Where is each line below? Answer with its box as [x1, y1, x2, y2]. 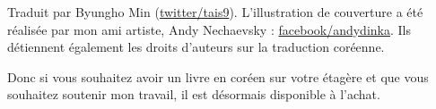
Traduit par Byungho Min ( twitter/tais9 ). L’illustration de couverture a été [7, 3, 423, 21]
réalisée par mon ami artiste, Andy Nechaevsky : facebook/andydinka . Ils [7, 20, 412, 38]
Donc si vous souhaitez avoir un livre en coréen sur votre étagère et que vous [7, 67, 429, 86]
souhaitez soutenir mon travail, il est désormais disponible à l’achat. [7, 85, 380, 104]
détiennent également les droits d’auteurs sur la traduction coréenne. [7, 38, 385, 56]
